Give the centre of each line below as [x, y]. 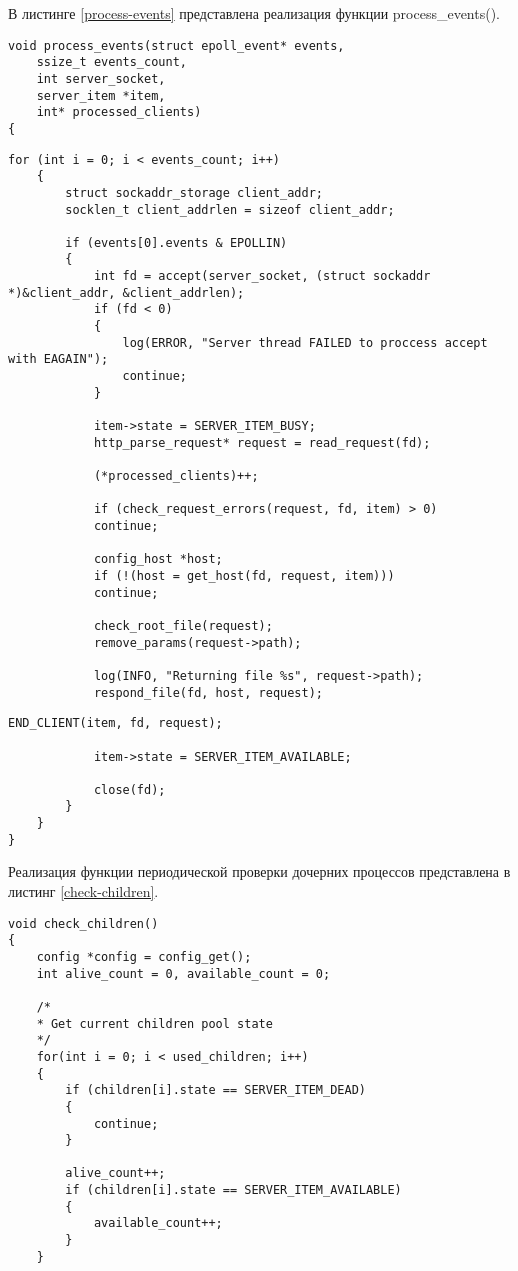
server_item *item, [101, 95]
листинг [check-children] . [83, 891]
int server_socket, [101, 78]
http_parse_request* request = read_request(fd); [262, 442]
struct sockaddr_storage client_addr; [194, 192]
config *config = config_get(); [144, 956]
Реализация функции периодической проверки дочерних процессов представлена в [259, 871]
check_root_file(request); [183, 625]
